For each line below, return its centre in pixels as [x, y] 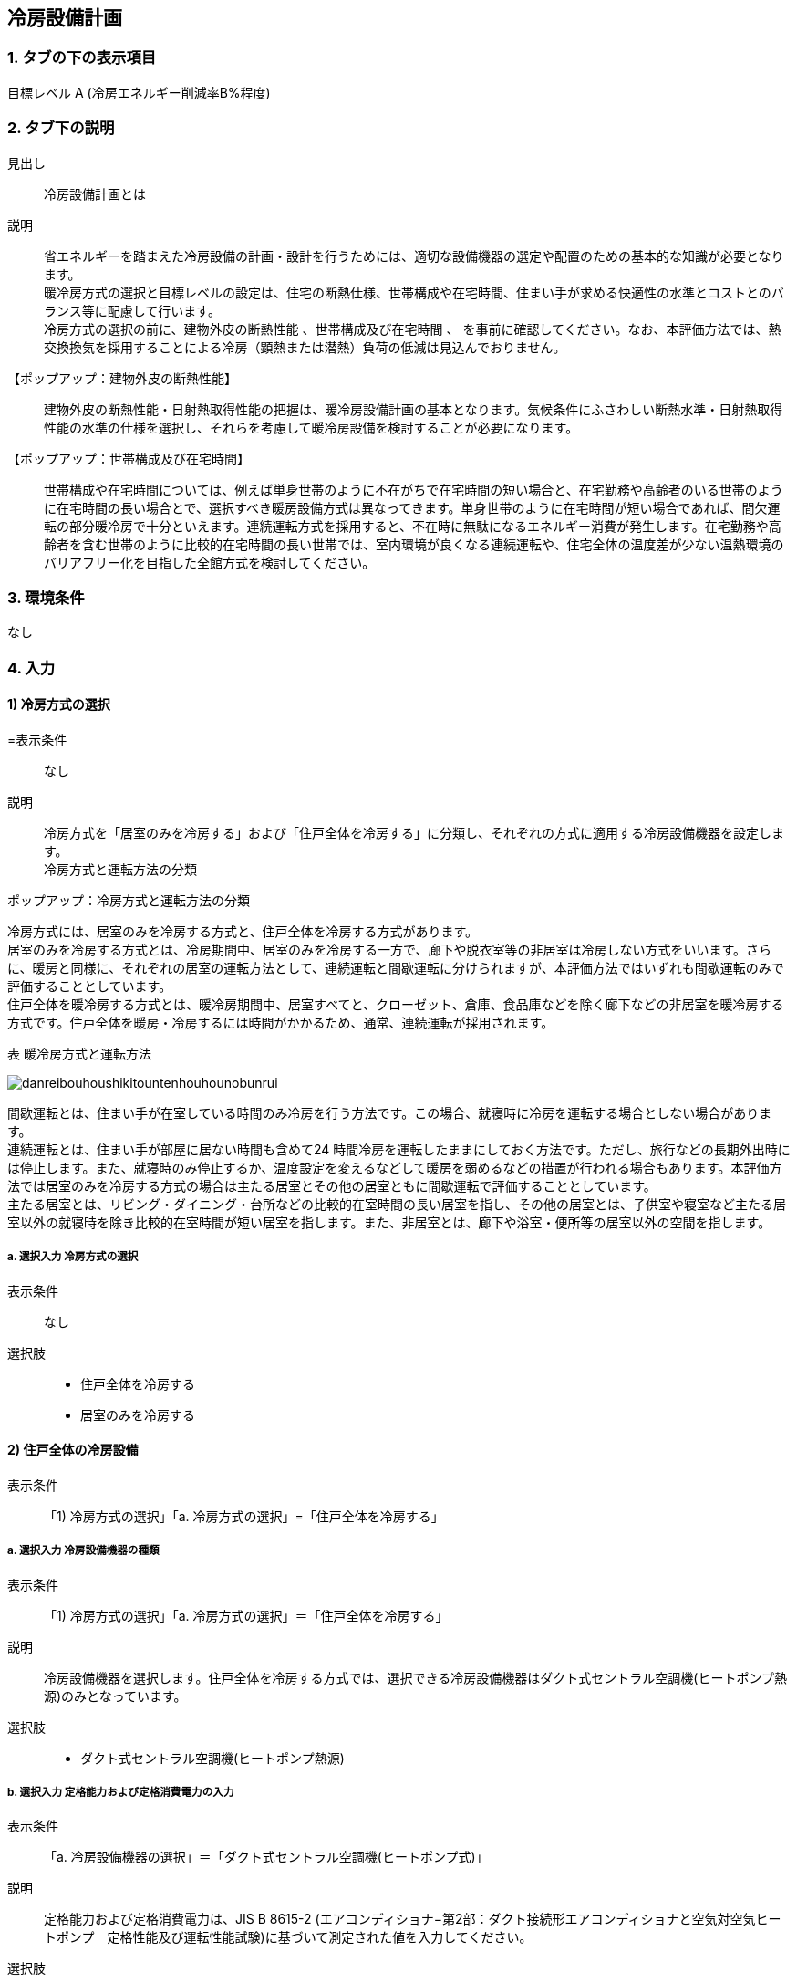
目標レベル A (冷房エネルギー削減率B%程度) [139, 92]
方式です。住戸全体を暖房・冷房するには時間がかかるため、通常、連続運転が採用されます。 [281, 1022]
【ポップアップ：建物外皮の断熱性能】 [122, 378]
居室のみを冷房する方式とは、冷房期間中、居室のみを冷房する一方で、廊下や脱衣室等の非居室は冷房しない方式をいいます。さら [390, 949]
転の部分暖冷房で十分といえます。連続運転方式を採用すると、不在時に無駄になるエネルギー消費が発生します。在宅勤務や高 [413, 526]
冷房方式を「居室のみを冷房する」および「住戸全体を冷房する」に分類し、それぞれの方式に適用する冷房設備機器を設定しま [414, 832]
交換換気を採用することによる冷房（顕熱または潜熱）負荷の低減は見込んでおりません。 [305, 347]
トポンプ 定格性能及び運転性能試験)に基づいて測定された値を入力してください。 [288, 1937]
